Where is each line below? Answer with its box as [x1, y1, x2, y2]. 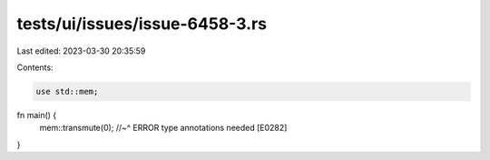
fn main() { [16, 109, 57, 120]
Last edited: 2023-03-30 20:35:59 [16, 45, 146, 56]
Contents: [16, 62, 54, 73]
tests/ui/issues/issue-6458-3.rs [16, 14, 268, 34]
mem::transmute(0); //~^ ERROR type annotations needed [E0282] [39, 123, 288, 134]
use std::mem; [35, 86, 99, 96]
